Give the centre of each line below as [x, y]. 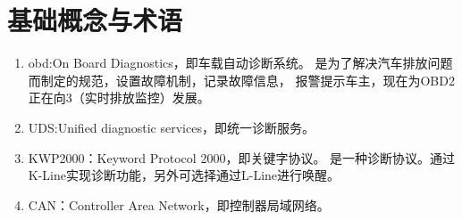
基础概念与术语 [95, 20]
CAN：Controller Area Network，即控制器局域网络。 [179, 204]
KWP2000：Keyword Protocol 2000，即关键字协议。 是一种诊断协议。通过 [242, 157]
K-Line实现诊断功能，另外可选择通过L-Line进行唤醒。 [184, 175]
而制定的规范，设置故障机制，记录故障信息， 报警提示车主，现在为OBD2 [241, 80]
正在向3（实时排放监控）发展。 [119, 98]
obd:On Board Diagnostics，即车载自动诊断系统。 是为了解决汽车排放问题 [240, 63]
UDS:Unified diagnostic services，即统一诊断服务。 [171, 127]
